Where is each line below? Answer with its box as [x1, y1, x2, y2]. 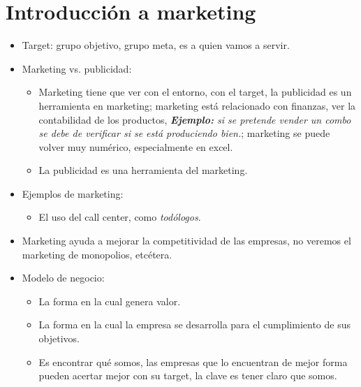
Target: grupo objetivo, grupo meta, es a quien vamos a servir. [22, 38, 290, 52]
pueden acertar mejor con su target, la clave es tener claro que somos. [38, 368, 337, 383]
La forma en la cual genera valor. [38, 293, 181, 308]
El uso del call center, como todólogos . [38, 210, 201, 224]
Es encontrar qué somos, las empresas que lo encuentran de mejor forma [38, 354, 348, 369]
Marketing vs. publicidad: [22, 61, 132, 75]
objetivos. [38, 331, 80, 346]
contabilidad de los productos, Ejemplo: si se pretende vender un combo [38, 112, 351, 126]
